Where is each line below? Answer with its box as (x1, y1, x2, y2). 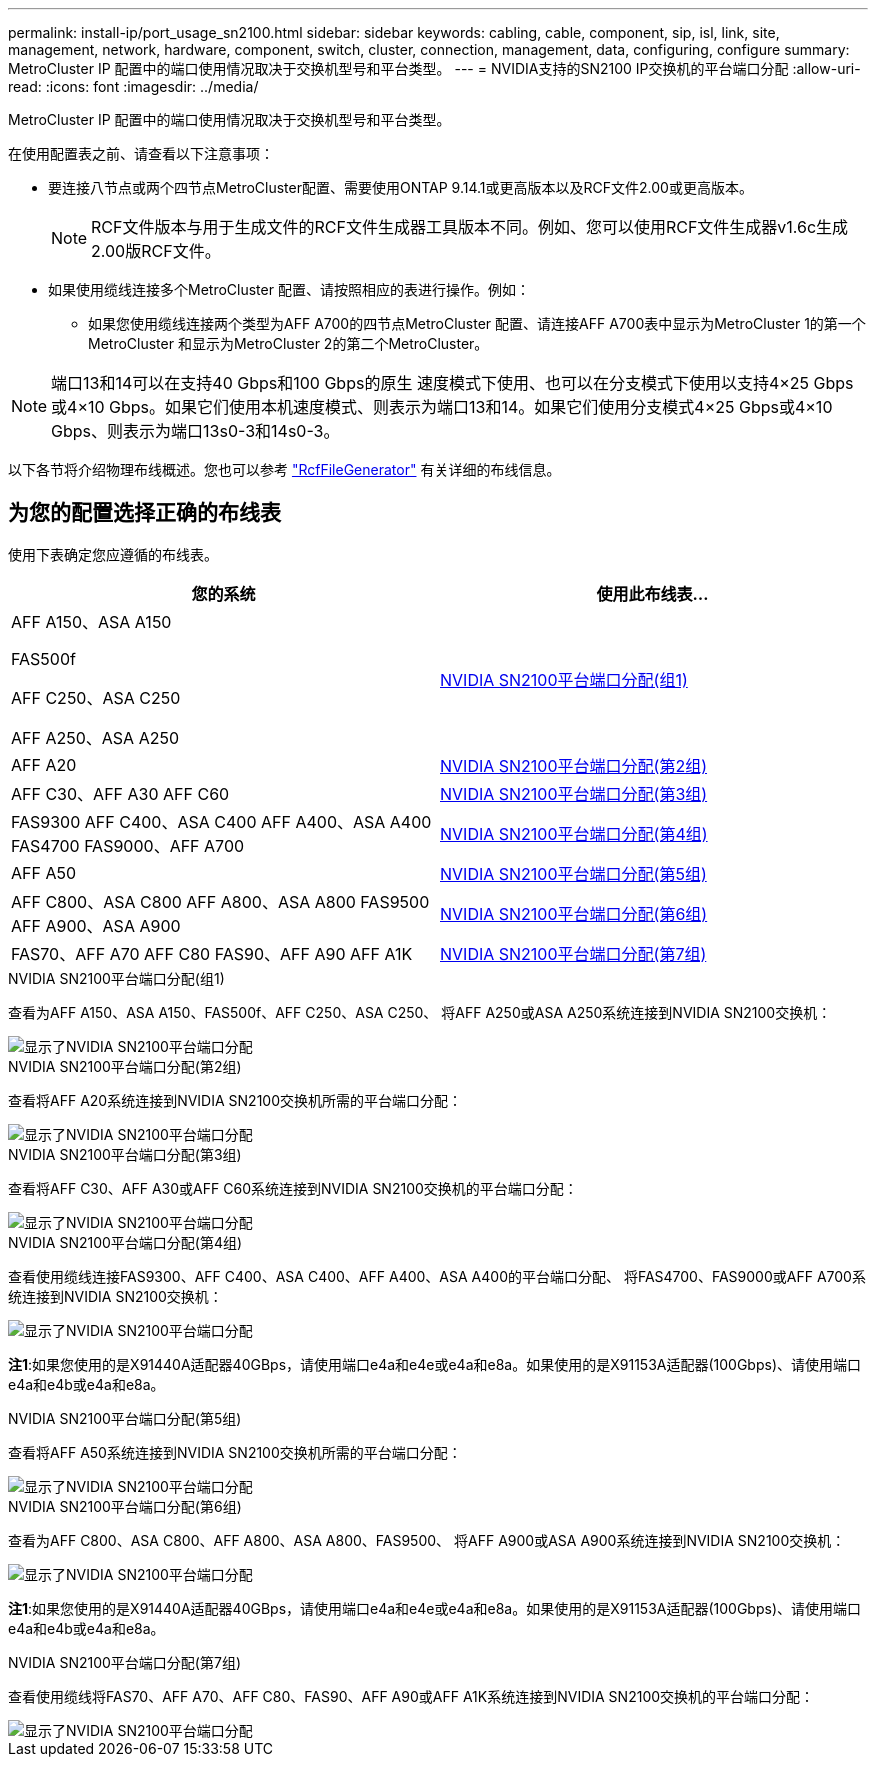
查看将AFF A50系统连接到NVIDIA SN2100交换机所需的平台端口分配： (8, 1443, 462, 1461)
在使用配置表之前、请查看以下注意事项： (8, 145, 274, 162)
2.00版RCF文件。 (91, 241, 221, 261)
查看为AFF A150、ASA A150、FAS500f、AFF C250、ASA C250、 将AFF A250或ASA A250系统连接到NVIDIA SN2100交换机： (8, 1003, 832, 1021)
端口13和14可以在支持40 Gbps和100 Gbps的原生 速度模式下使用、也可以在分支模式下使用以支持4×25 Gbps (51, 373, 854, 393)
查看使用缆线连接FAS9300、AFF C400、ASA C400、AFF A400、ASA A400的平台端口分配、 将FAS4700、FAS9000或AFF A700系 (8, 1267, 866, 1285)
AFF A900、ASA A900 (11, 915, 181, 936)
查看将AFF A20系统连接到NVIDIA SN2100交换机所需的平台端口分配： (8, 1091, 463, 1109)
